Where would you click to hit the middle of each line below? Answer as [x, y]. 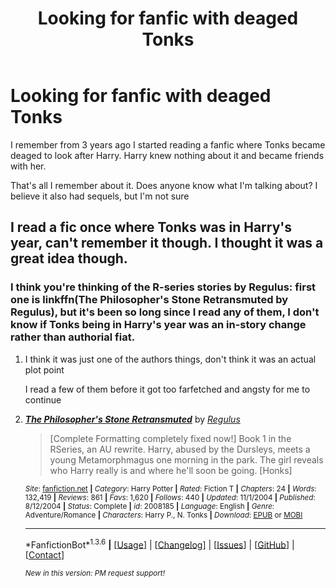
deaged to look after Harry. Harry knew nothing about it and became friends [167, 155]
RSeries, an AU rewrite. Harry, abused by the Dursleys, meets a [180, 449]
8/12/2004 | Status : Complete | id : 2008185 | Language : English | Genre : [149, 506]
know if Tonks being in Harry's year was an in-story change [158, 325]
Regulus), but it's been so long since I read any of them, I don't [165, 312]
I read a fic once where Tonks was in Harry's [151, 227]
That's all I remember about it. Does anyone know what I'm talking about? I [164, 185]
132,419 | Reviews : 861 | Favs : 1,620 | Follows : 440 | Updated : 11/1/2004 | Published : [170, 497]
